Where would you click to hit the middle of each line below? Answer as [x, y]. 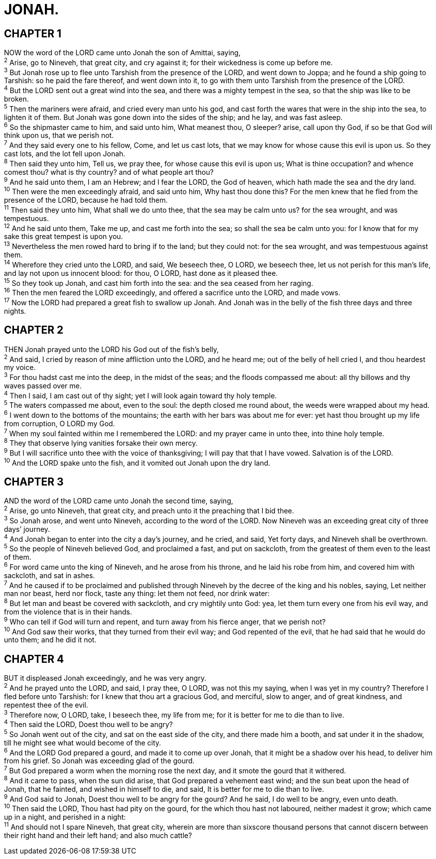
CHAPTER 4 [34, 659]
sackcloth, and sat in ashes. [50, 575]
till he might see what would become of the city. [83, 742]
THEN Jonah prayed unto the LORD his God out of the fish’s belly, [112, 349]
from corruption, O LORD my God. [60, 423]
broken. [16, 99]
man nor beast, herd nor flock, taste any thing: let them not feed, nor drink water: [137, 594]
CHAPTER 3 [34, 482]
